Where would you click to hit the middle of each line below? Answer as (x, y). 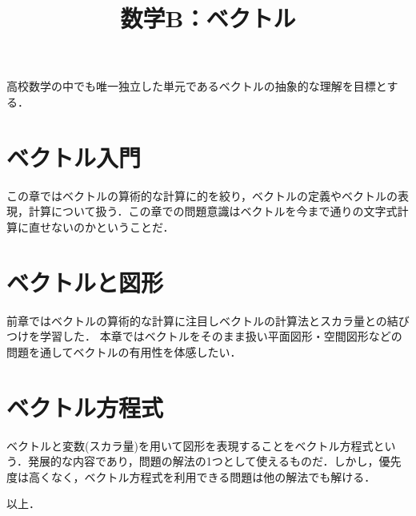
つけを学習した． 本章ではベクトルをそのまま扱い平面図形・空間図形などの (204, 336)
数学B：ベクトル (208, 18)
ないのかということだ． (112, 226)
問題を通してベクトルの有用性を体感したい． (124, 351)
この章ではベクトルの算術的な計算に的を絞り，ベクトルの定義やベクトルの (202, 195)
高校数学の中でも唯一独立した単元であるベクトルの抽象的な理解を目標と (197, 86)
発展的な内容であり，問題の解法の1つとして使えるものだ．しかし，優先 (214, 461)
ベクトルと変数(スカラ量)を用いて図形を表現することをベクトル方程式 (190, 445)
